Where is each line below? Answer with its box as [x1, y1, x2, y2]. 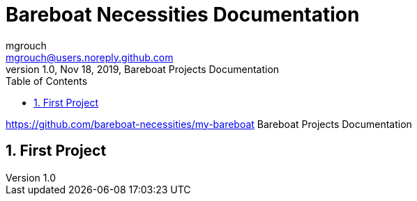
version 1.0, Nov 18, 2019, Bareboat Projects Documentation [6, 63, 280, 75]
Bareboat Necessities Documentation [6, 3, 360, 26]
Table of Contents [6, 74, 88, 87]
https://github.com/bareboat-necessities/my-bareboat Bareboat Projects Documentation [6, 118, 412, 130]
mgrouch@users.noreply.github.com [6, 51, 174, 63]
